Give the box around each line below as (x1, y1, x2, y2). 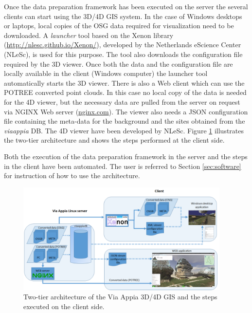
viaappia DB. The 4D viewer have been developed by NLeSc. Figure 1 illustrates (4, 125, 244, 135)
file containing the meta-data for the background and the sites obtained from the (4, 116, 245, 126)
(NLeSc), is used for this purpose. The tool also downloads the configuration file (4, 49, 243, 59)
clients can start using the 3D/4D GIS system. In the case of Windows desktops (4, 11, 242, 21)
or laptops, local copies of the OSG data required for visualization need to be (4, 20, 234, 31)
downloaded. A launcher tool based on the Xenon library (4, 30, 174, 40)
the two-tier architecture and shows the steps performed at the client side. (4, 135, 225, 145)
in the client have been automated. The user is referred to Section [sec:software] (4, 161, 241, 171)
